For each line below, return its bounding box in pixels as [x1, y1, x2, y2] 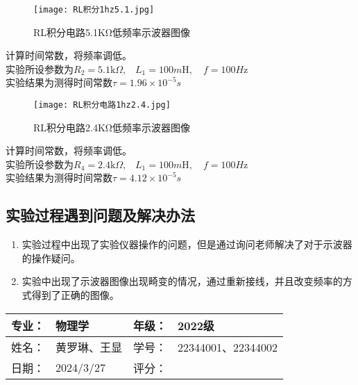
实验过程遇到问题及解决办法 [6, 204, 195, 226]
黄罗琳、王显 [56, 338, 123, 355]
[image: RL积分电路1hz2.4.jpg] [33, 100, 171, 110]
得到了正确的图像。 [31, 288, 119, 302]
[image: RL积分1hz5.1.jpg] [33, 5, 155, 15]
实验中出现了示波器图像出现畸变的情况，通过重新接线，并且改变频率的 [22, 274, 343, 288]
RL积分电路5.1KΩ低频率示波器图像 [33, 24, 190, 39]
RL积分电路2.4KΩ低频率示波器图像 [33, 120, 190, 134]
